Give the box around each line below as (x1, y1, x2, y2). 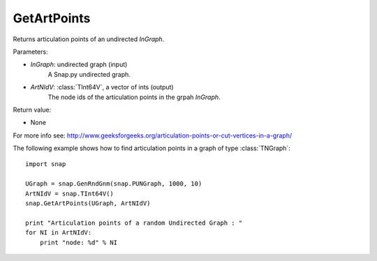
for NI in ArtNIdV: (25, 229, 92, 237)
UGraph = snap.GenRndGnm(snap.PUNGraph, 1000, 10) (25, 180, 202, 188)
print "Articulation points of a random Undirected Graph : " (25, 218, 243, 227)
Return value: (13, 105, 52, 114)
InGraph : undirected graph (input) (30, 60, 128, 69)
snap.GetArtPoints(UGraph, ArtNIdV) (25, 200, 151, 207)
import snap (25, 161, 66, 168)
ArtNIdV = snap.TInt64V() (25, 189, 114, 197)
